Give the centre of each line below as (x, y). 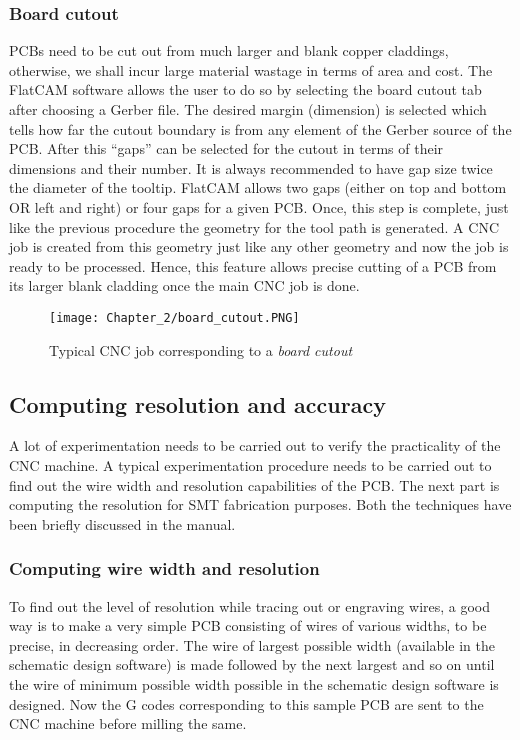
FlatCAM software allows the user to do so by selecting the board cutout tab (245, 89)
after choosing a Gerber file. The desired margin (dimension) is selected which (248, 109)
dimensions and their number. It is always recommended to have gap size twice (251, 167)
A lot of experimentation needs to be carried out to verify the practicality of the (255, 445)
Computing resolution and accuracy (197, 403)
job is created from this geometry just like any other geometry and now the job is (259, 246)
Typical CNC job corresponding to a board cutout (201, 349)
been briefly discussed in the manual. (122, 523)
